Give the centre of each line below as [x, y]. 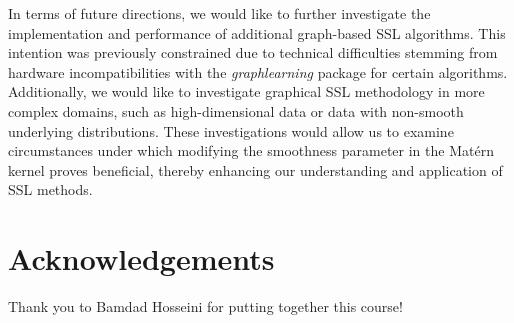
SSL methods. [50, 189]
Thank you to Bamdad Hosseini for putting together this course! [205, 306]
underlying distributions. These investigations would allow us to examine [231, 130]
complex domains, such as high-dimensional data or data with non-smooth [236, 110]
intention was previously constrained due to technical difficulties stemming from [253, 52]
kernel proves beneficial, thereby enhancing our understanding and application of [255, 169]
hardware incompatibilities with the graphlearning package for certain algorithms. [258, 71]
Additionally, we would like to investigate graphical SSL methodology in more [246, 91]
